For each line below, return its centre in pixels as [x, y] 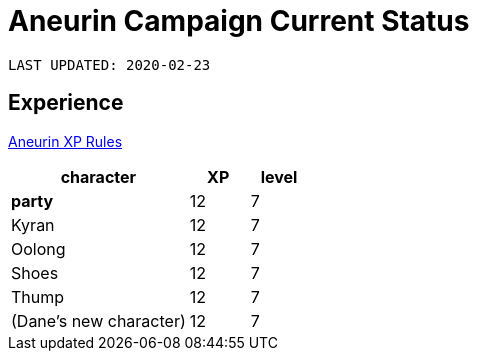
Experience [66, 103]
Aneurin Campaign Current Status [239, 21]
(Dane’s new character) [98, 320]
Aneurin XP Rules [65, 141]
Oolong [38, 248]
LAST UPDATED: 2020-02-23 [109, 64]
